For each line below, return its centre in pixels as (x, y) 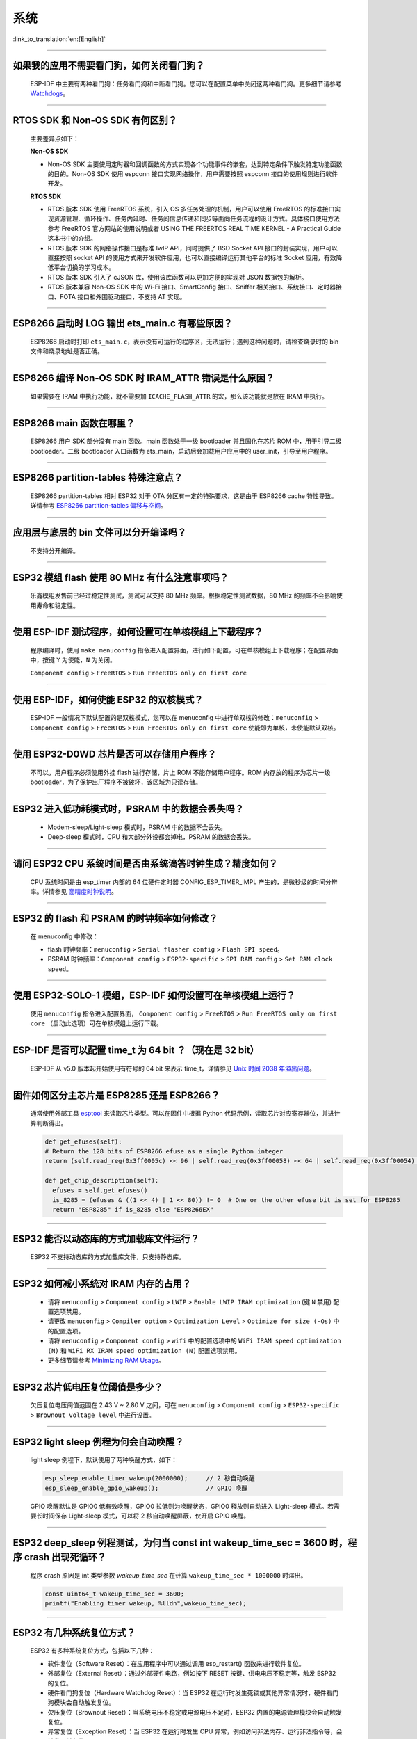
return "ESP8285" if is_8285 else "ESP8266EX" (133, 1210)
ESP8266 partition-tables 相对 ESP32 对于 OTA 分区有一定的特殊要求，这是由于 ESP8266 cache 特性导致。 (184, 496)
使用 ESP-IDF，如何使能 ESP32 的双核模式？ (108, 699)
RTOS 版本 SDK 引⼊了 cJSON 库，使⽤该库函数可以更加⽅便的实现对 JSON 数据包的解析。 (178, 277)
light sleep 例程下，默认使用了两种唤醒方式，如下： (104, 1460)
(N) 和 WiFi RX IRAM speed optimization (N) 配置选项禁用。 (144, 1350)
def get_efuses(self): (83, 1141)
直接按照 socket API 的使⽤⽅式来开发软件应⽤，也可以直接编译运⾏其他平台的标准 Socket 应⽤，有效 (192, 258)
